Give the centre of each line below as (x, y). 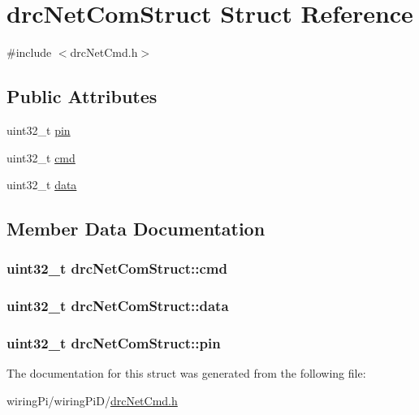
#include (29, 52)
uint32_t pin (39, 130)
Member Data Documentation (136, 229)
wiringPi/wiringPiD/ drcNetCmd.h (92, 400)
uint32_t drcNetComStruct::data (118, 306)
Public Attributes (82, 96)
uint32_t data (42, 185)
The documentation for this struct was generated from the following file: (186, 373)
